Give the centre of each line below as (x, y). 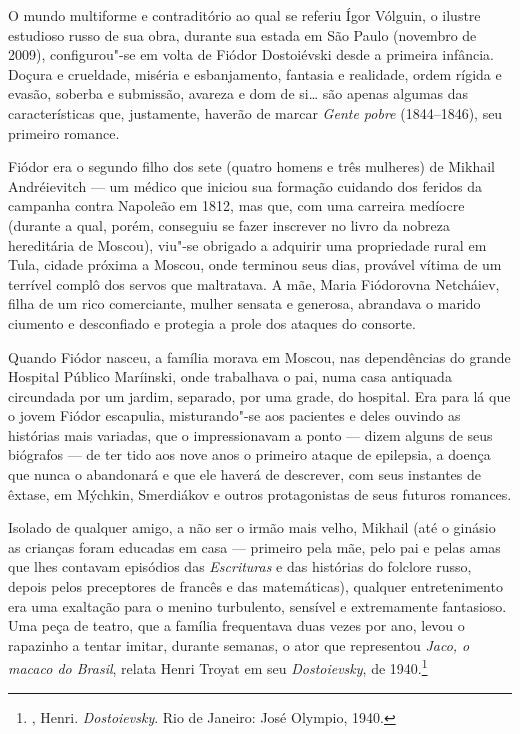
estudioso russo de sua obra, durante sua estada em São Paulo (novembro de (242, 34)
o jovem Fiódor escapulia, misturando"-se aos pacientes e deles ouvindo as (234, 415)
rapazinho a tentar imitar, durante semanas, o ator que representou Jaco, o (239, 644)
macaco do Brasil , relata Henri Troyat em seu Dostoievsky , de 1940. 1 (218, 667)
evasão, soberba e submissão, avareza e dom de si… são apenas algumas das (238, 93)
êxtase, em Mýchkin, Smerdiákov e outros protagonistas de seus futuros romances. (260, 493)
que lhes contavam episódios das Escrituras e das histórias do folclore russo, (240, 566)
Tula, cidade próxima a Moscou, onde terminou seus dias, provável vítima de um (255, 264)
